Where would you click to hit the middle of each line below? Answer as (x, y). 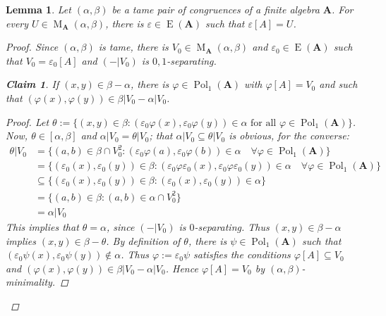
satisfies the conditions (242, 254)
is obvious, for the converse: (289, 135)
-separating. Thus (232, 226)
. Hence (182, 268)
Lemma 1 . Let (38, 9)
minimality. (31, 282)
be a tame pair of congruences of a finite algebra (216, 9)
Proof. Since (32, 47)
